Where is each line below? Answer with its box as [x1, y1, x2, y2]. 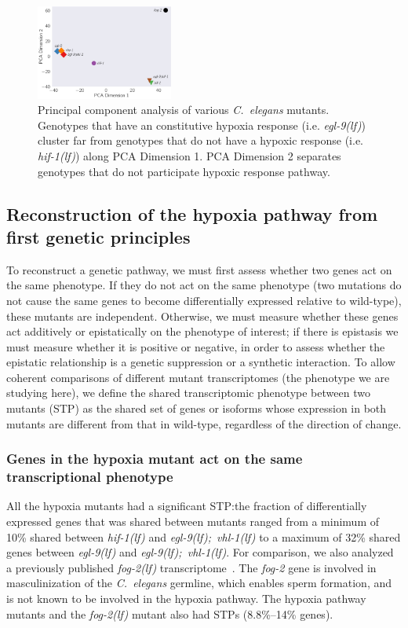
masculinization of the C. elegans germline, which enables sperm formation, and [6, 575, 392, 591]
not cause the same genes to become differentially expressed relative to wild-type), [6, 292, 402, 308]
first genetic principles [6, 224, 191, 248]
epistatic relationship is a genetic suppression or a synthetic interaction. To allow [6, 354, 395, 370]
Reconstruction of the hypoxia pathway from [6, 201, 378, 226]
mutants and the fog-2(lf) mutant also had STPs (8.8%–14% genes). [6, 605, 333, 622]
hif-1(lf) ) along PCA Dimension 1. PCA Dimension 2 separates [38, 147, 341, 163]
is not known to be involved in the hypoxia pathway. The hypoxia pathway [6, 589, 366, 606]
